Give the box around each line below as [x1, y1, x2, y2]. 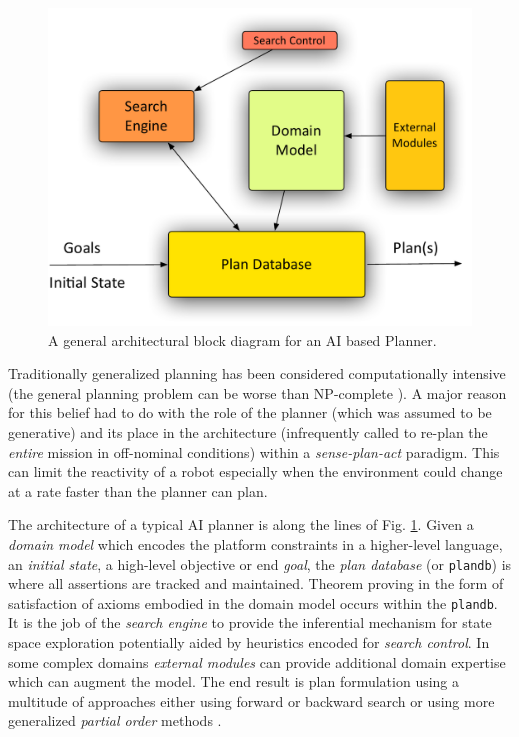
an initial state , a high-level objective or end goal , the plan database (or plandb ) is [8, 553, 512, 574]
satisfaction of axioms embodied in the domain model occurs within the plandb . [8, 592, 498, 613]
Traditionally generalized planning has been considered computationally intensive [8, 363, 506, 384]
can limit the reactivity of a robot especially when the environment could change [8, 461, 503, 482]
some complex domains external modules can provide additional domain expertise [8, 651, 506, 672]
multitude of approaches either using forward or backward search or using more [8, 690, 495, 711]
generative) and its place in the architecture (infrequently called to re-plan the [8, 421, 488, 442]
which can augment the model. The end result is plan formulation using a [8, 671, 460, 692]
